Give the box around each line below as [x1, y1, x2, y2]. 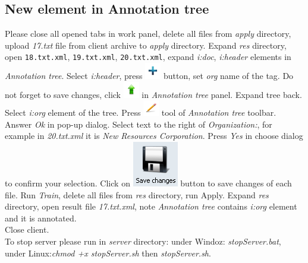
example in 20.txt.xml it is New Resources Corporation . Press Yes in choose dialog [5, 129, 303, 142]
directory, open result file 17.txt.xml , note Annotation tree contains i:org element [5, 200, 297, 213]
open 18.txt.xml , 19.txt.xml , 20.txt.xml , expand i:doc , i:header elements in [5, 50, 291, 63]
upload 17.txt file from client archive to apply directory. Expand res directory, [5, 39, 287, 51]
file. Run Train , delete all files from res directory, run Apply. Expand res [5, 188, 269, 201]
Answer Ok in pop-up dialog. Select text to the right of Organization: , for [5, 118, 272, 130]
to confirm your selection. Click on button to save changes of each [5, 177, 292, 189]
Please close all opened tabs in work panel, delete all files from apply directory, [5, 27, 291, 40]
